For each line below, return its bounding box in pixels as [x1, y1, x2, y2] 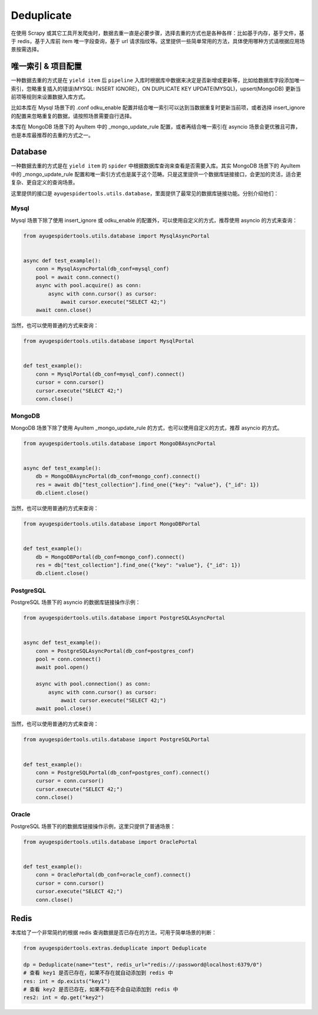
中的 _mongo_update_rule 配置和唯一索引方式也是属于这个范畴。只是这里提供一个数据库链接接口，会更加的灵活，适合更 [11, 170, 302, 178]
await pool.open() [35, 664, 89, 671]
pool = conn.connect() [35, 656, 101, 663]
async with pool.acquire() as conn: [35, 282, 141, 289]
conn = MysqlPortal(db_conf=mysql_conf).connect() [35, 370, 185, 377]
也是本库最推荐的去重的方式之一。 [11, 132, 94, 139]
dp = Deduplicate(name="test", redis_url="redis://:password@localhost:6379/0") [23, 961, 263, 968]
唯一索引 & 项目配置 [11, 61, 82, 71]
